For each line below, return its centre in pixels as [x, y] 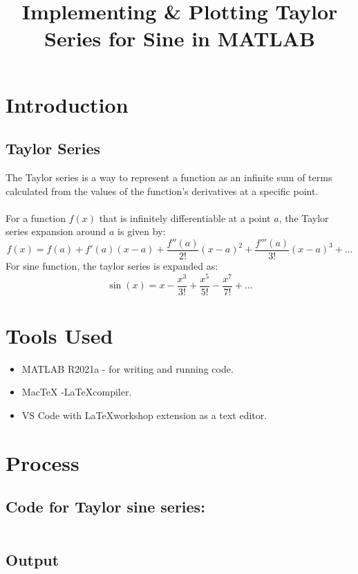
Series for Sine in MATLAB [180, 38]
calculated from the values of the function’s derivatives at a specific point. [162, 191]
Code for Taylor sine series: [105, 507]
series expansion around [56, 231]
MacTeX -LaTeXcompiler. [77, 392]
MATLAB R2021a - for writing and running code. [128, 368]
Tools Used [59, 335]
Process [43, 462]
